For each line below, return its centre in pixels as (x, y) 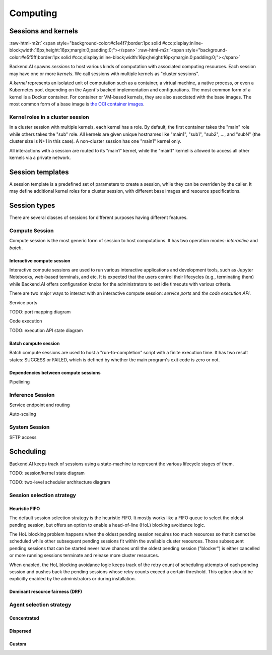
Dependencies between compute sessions (55, 372)
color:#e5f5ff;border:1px (35, 57)
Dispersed (20, 631)
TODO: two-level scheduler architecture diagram (60, 482)
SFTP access (23, 437)
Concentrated (24, 618)
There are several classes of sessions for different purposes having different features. (98, 217)
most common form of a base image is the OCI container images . (77, 104)
